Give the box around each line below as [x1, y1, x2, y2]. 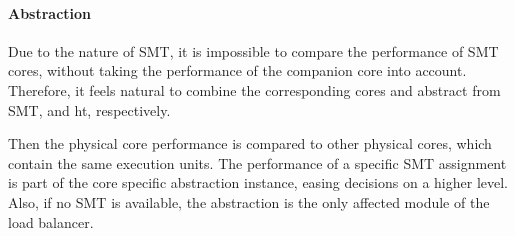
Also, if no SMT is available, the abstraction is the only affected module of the [8, 191, 490, 212]
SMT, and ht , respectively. [8, 99, 171, 120]
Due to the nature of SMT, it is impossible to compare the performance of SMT [8, 40, 499, 61]
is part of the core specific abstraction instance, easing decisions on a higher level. [8, 172, 508, 193]
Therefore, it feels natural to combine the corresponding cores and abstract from [8, 79, 501, 100]
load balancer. [8, 211, 94, 232]
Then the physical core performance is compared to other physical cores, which [8, 133, 492, 154]
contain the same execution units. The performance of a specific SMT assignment [8, 152, 507, 173]
